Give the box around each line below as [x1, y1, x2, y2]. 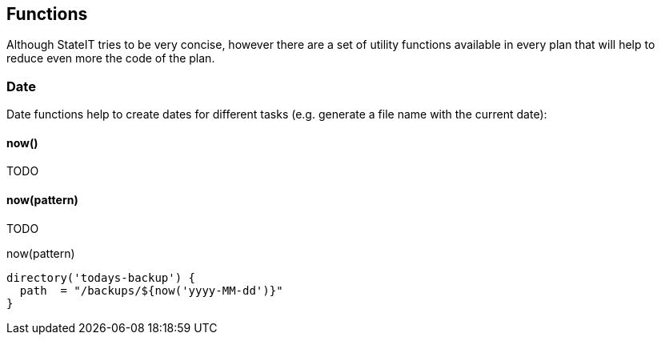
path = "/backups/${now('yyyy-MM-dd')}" [19, 283, 283, 297]
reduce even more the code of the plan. [6, 51, 215, 66]
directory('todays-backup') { [6, 271, 196, 284]
